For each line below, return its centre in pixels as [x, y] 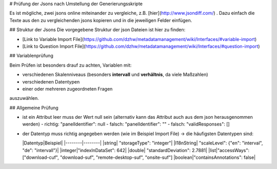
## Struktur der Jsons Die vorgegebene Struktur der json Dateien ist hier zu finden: [97, 30]
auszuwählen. [24, 98]
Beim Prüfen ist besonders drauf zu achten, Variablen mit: [71, 65]
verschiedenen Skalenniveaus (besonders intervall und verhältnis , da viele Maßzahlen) [115, 75]
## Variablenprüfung [31, 56]
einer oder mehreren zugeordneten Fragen [67, 89]
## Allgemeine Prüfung [34, 108]
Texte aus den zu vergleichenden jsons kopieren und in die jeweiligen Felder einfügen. [101, 20]
